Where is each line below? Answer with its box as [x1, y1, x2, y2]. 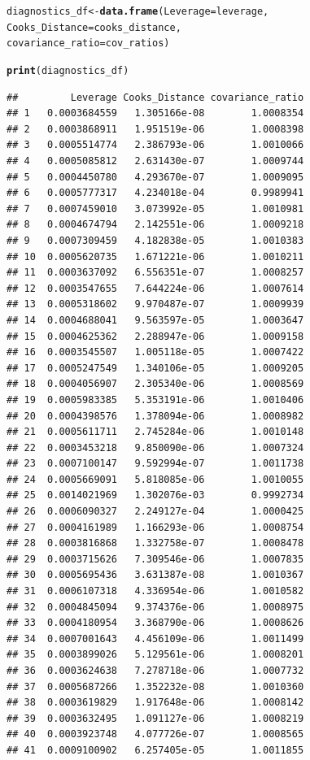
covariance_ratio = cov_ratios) [7, 37, 170, 50]
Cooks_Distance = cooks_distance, [7, 21, 181, 33]
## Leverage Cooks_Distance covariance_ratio [7, 91, 304, 103]
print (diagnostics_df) [7, 64, 129, 76]
